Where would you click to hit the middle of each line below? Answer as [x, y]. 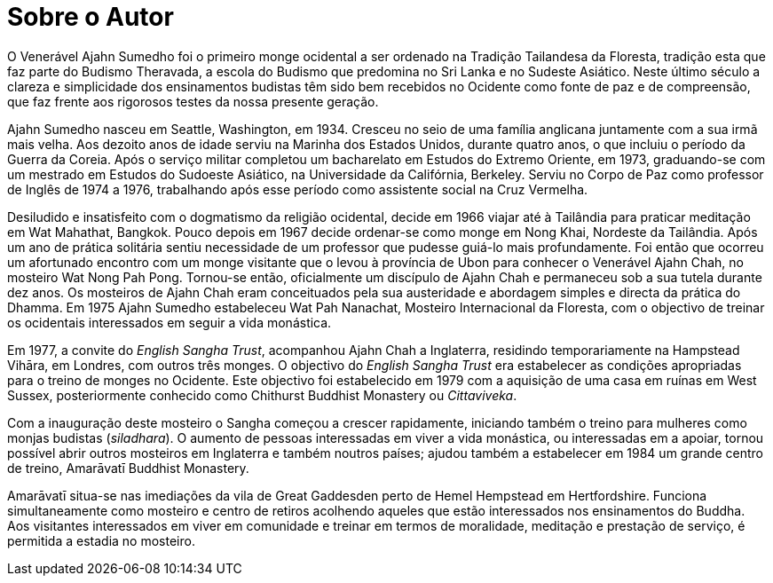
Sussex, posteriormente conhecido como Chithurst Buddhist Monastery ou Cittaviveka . [262, 395]
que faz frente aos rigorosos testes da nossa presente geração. [193, 101]
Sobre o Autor [91, 17]
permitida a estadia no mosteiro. [101, 540]
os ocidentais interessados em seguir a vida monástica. [170, 322]
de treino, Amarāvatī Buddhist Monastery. [128, 468]
